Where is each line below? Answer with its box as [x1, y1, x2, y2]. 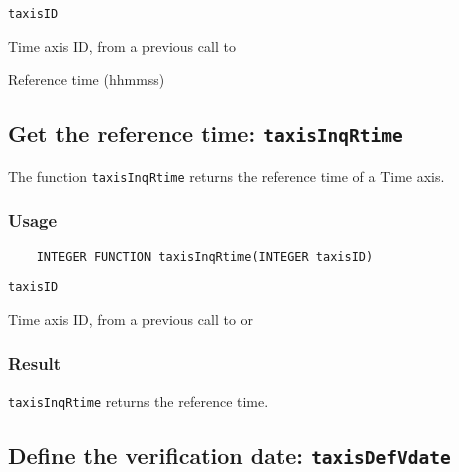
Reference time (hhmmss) [8, 69, 165, 90]
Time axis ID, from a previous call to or [8, 308, 254, 329]
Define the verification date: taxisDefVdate [8, 439, 451, 470]
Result [8, 351, 62, 376]
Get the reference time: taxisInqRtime [8, 118, 403, 149]
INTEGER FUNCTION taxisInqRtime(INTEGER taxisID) [36, 249, 374, 264]
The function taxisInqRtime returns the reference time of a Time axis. [8, 165, 445, 186]
